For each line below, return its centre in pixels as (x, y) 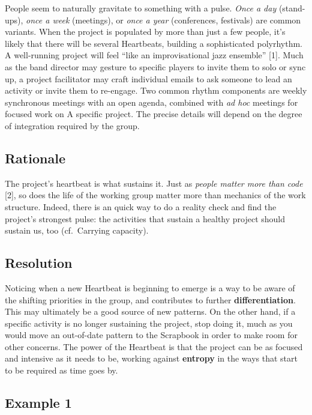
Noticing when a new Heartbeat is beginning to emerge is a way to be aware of (150, 287)
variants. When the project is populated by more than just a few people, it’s (145, 32)
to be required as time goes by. (61, 370)
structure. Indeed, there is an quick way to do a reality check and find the (141, 206)
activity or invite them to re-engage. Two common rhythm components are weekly (156, 90)
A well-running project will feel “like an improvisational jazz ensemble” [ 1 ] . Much (154, 55)
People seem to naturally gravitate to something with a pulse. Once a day (141, 8)
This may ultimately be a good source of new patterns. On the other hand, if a (150, 311)
